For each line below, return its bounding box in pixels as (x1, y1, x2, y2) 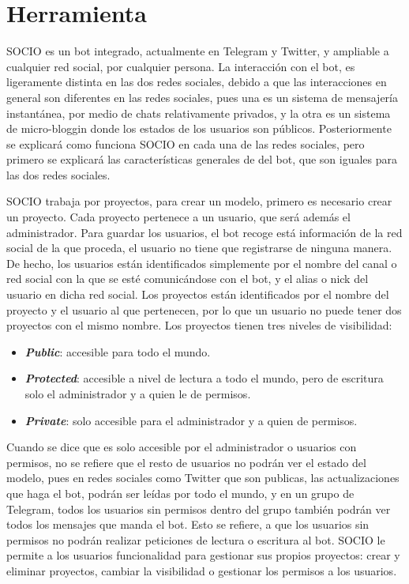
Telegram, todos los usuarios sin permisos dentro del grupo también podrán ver (6, 500, 391, 517)
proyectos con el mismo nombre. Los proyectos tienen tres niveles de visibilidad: (6, 317, 392, 333)
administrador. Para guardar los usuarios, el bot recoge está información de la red (6, 224, 403, 240)
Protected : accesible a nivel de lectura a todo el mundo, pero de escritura (24, 370, 384, 386)
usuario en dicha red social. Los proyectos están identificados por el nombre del (6, 286, 389, 303)
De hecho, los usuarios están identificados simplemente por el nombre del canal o (6, 254, 397, 271)
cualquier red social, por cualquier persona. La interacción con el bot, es (6, 58, 355, 74)
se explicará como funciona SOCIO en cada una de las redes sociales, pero (6, 135, 365, 152)
